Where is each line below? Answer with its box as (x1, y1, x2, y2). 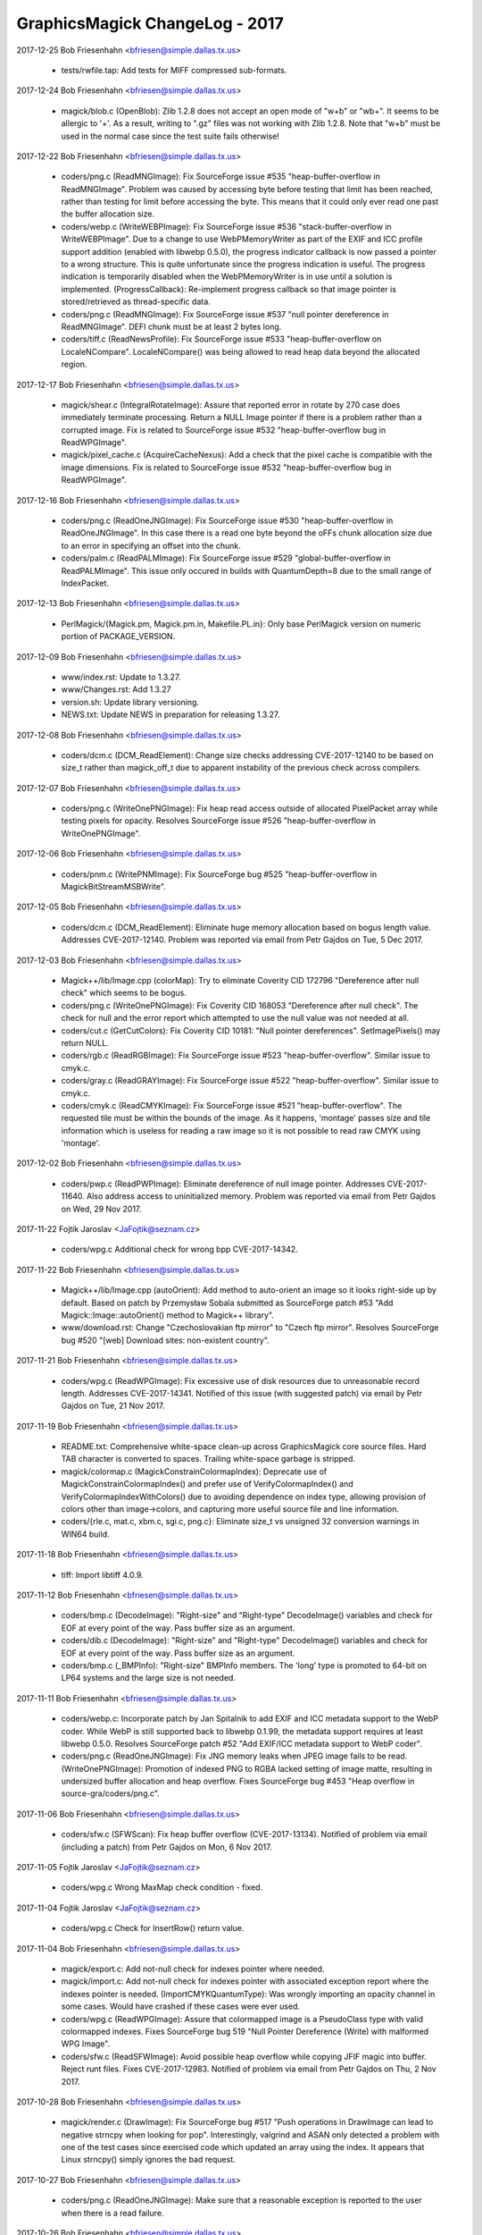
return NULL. (61, 1037, 109, 1048)
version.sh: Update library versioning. (61, 696, 200, 707)
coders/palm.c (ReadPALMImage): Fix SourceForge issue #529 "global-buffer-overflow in (61, 552, 391, 563)
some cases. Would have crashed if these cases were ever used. (61, 2001, 301, 2011)
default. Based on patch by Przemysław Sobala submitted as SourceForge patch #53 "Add (61, 1297, 394, 1308)
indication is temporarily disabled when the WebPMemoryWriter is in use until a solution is (61, 271, 393, 282)
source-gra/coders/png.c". (61, 1788, 160, 1799)
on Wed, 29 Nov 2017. (61, 1203, 142, 1214)
